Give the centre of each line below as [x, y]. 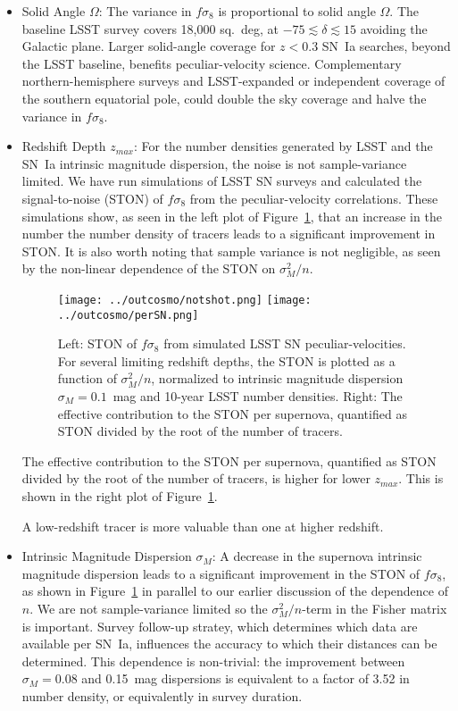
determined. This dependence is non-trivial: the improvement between [213, 661]
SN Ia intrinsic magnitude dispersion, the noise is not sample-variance [214, 163]
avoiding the [394, 28]
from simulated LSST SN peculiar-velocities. [285, 343]
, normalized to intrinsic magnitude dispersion [277, 378]
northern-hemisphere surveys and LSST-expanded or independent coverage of [233, 81]
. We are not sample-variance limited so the [149, 608]
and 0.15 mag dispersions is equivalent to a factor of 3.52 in [246, 678]
